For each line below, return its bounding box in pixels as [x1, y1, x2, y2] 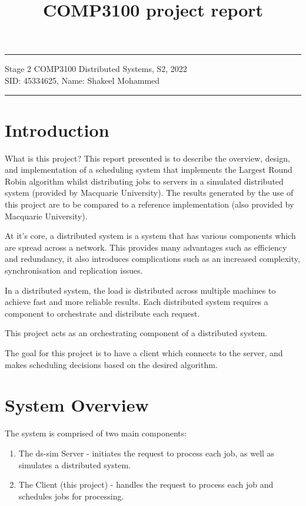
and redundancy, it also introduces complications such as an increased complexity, [5, 252, 300, 265]
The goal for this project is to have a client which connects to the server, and [5, 347, 283, 359]
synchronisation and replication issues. [5, 264, 143, 277]
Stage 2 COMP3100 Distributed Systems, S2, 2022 [5, 63, 187, 75]
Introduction [5, 117, 109, 142]
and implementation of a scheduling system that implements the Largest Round [5, 163, 292, 176]
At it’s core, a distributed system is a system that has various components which [5, 229, 296, 242]
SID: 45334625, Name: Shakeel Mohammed [5, 74, 160, 86]
